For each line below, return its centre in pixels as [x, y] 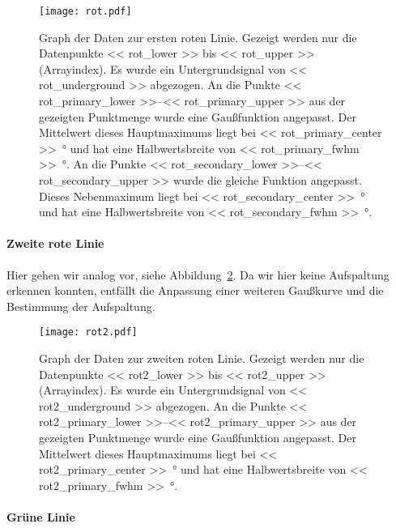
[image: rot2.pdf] [88, 332]
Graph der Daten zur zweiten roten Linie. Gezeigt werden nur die [202, 358]
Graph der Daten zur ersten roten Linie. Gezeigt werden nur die [198, 37]
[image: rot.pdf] [85, 11]
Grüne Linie [41, 516]
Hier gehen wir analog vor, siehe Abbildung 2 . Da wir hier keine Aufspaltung [198, 274]
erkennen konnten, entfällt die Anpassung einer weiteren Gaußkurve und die [195, 290]
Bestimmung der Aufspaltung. [81, 306]
